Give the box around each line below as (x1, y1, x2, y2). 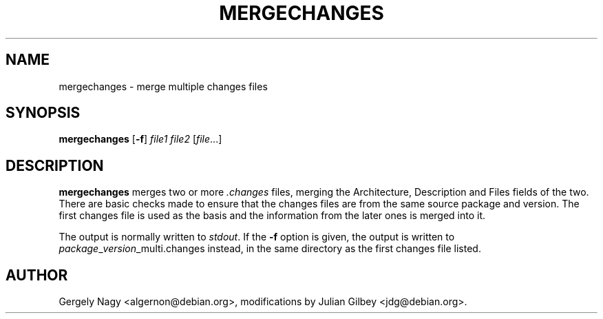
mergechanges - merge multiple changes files (59, 80, 268, 92)
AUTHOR (6, 266, 68, 284)
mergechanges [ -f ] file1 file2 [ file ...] (59, 133, 222, 145)
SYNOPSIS (6, 104, 81, 122)
